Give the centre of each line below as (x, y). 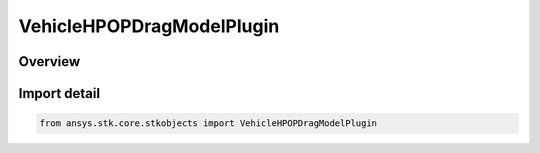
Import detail (59, 93)
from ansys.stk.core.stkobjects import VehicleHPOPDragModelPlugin (208, 123)
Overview (49, 61)
